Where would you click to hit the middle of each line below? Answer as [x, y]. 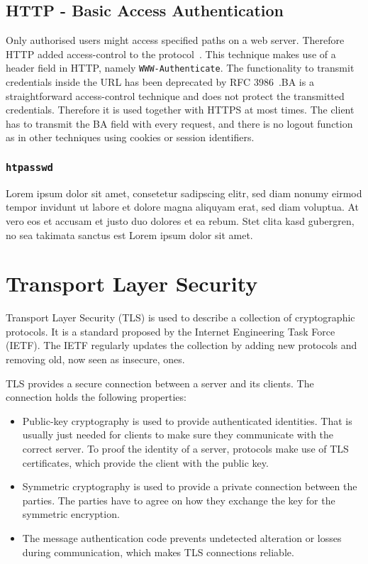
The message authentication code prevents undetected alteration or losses [182, 538]
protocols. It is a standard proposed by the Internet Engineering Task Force [171, 331]
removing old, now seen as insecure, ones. [95, 359]
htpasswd [29, 167]
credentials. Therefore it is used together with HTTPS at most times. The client [180, 110]
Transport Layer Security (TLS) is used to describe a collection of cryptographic [180, 317]
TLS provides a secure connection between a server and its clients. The [160, 383]
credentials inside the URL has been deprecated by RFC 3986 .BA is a [160, 82]
